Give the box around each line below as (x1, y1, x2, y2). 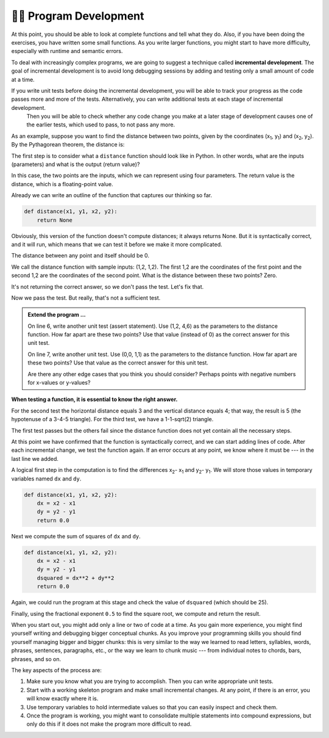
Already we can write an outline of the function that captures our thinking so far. (11, 192, 213, 199)
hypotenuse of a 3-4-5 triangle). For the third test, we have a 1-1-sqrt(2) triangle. (11, 416, 214, 423)
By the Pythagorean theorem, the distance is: (11, 141, 125, 148)
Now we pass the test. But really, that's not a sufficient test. (11, 294, 161, 302)
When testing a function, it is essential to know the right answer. (11, 396, 178, 403)
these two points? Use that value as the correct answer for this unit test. (27, 359, 208, 366)
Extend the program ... (27, 311, 86, 319)
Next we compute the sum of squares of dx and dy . (11, 532, 141, 540)
